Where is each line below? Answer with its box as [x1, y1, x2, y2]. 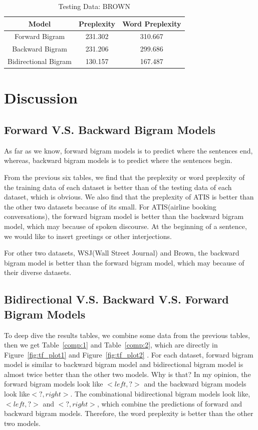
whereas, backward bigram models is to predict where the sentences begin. [4, 155, 232, 165]
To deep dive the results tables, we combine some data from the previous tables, [4, 329, 250, 340]
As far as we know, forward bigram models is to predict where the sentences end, [4, 145, 253, 155]
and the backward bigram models [144, 378, 246, 389]
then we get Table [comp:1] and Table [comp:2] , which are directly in [4, 339, 218, 350]
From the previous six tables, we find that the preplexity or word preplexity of [4, 171, 245, 182]
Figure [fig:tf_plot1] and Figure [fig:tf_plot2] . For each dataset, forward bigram [4, 349, 253, 359]
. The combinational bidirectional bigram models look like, [70, 388, 250, 399]
